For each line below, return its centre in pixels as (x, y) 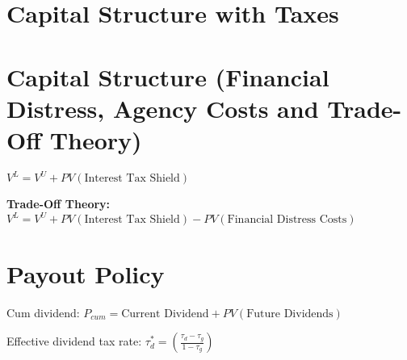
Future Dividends (290, 314)
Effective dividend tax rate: (74, 341)
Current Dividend (165, 314)
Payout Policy (86, 273)
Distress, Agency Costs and (163, 108)
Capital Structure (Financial (168, 76)
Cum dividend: (43, 312)
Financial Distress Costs (287, 220)
